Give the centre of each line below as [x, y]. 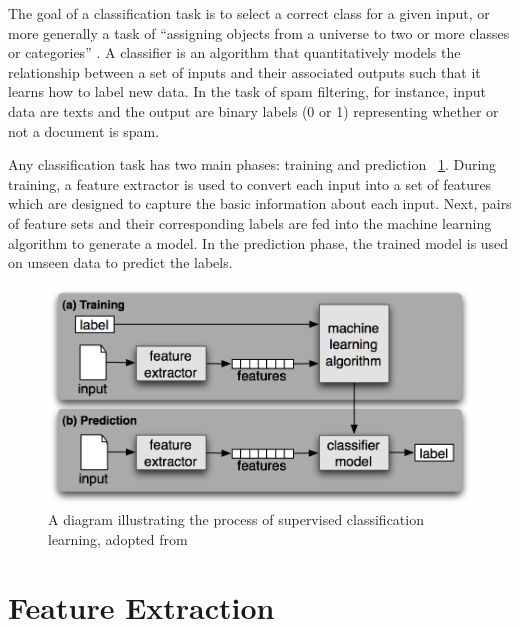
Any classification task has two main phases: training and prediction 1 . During [252, 164]
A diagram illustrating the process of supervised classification [236, 519]
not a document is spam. [84, 130]
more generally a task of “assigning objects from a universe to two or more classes [259, 32]
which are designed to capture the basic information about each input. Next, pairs [260, 203]
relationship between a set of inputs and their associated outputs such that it [244, 71]
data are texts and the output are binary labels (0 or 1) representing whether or [253, 110]
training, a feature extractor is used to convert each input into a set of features [250, 183]
